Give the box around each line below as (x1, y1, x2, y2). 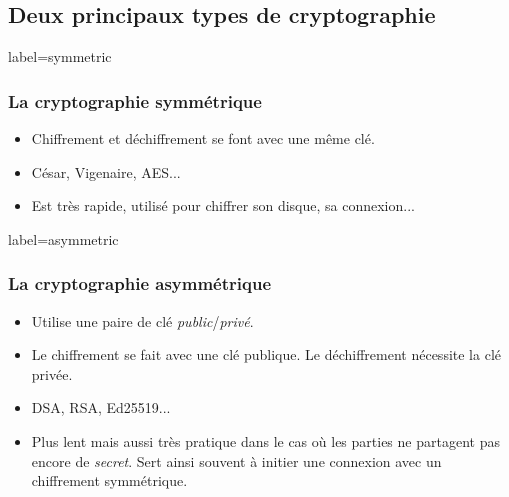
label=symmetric (8, 46, 112, 67)
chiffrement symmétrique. (31, 470, 188, 491)
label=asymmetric (8, 228, 119, 249)
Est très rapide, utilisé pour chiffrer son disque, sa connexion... (31, 195, 415, 216)
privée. (31, 363, 73, 384)
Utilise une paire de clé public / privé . (31, 310, 254, 331)
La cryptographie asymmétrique (8, 271, 272, 296)
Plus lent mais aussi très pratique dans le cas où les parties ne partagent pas (31, 430, 500, 451)
